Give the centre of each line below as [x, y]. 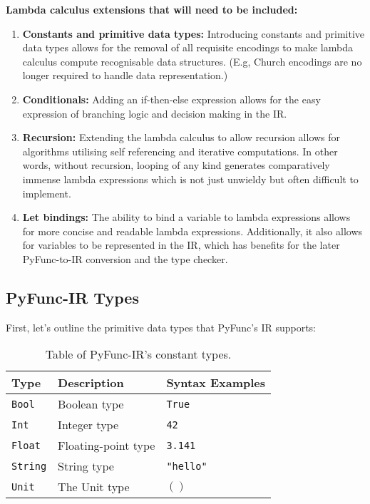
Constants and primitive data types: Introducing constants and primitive [194, 33]
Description [91, 383]
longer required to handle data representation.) [125, 75]
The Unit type [94, 487]
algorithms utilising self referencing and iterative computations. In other [180, 151]
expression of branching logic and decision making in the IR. [155, 113]
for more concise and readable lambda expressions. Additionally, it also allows [192, 231]
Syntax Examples [216, 383]
